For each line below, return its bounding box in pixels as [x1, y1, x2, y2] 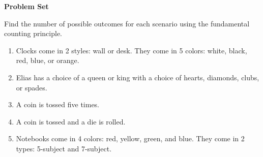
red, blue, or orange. [16, 55, 79, 66]
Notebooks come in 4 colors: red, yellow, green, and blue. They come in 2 [16, 133, 245, 144]
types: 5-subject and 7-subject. [16, 143, 112, 153]
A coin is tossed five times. [16, 99, 100, 110]
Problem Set [4, 1, 49, 11]
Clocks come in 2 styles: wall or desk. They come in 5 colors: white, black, [16, 45, 247, 55]
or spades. [16, 82, 47, 92]
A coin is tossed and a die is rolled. [16, 116, 126, 127]
